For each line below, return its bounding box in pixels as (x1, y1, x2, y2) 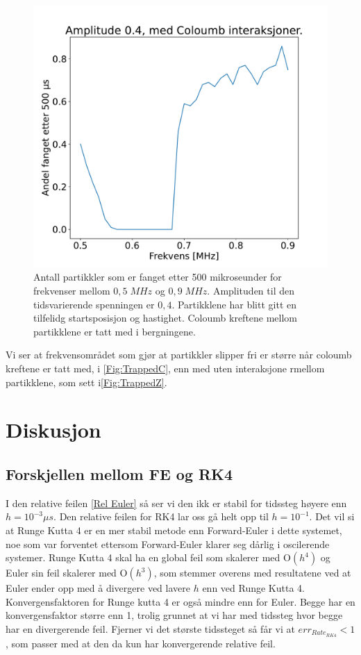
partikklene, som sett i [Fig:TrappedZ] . (6, 374, 167, 389)
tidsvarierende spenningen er (33, 297, 155, 311)
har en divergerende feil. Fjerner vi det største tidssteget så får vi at (6, 621, 295, 636)
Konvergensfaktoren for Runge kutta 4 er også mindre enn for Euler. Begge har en (6, 594, 355, 608)
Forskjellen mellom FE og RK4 (6, 463, 233, 484)
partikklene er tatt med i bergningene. (33, 324, 196, 338)
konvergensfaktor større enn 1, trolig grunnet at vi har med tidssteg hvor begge (6, 608, 343, 622)
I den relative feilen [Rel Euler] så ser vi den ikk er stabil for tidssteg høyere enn (6, 495, 347, 510)
